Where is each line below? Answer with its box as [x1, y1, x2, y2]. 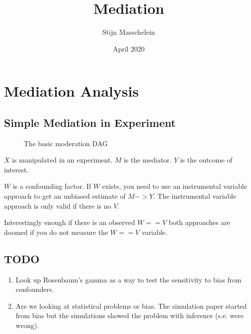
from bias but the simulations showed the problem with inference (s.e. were [15, 310, 244, 321]
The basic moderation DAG [24, 138, 108, 148]
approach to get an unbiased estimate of [4, 191, 126, 201]
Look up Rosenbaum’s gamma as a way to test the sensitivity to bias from [15, 274, 242, 284]
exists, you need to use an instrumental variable [102, 181, 247, 191]
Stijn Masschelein [102, 27, 155, 37]
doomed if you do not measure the [4, 226, 108, 237]
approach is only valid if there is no [4, 200, 111, 211]
